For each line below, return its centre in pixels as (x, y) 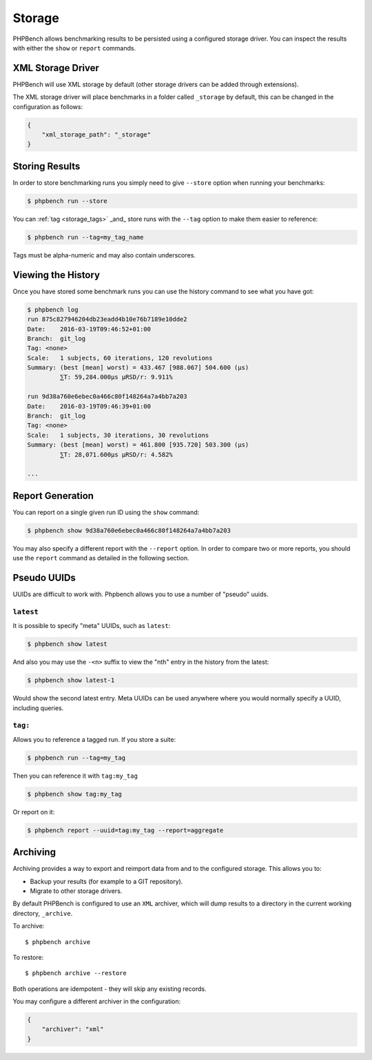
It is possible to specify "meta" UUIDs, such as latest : (92, 626)
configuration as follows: (48, 106)
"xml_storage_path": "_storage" (96, 135)
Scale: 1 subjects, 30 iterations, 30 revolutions (118, 435)
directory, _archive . (43, 913)
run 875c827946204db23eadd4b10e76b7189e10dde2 (107, 320)
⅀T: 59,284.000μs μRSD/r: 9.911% (116, 377)
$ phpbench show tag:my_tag (74, 794)
